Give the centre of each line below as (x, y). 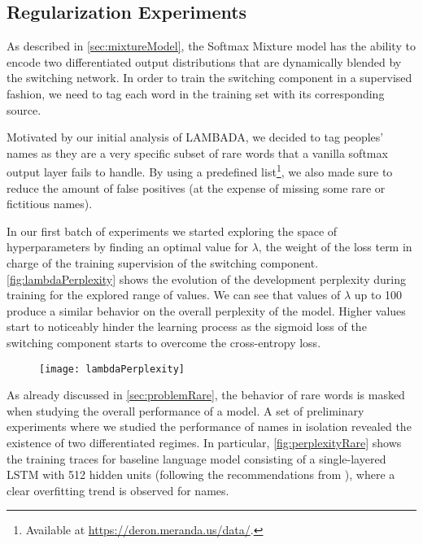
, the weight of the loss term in (335, 247)
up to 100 (378, 295)
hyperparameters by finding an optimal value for (127, 247)
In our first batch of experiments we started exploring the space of (172, 231)
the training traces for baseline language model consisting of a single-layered (196, 458)
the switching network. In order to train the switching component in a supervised (209, 78)
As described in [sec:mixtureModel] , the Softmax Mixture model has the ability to (211, 46)
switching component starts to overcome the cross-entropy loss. (164, 342)
